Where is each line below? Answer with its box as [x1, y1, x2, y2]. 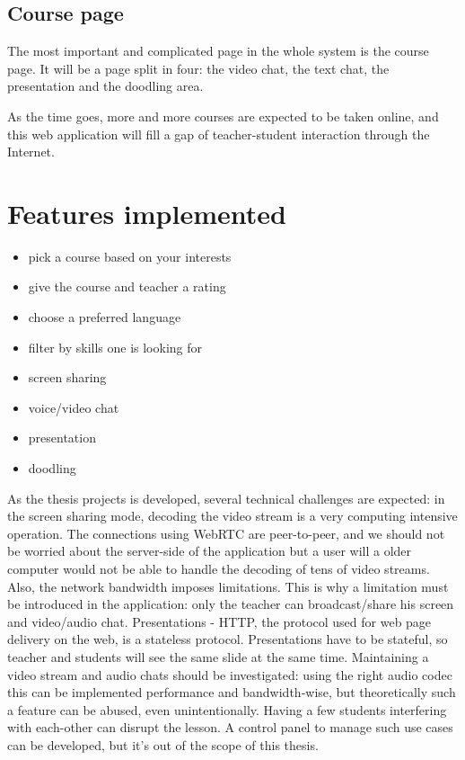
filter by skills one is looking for [28, 337, 203, 356]
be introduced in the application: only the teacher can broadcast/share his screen [7, 595, 454, 613]
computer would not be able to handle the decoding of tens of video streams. [7, 559, 430, 578]
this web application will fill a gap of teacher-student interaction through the [7, 124, 430, 143]
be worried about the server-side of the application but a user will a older [7, 541, 412, 560]
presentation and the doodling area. [7, 76, 204, 95]
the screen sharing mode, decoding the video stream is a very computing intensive [7, 506, 458, 525]
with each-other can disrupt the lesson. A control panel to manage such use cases [7, 718, 453, 737]
